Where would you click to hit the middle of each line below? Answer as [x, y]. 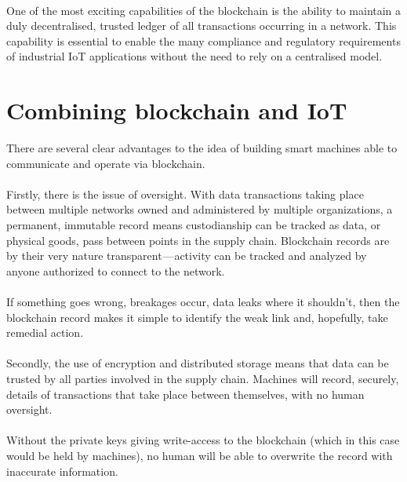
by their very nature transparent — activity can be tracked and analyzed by [187, 256]
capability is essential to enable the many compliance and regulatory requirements [203, 40]
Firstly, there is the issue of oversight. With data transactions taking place [185, 194]
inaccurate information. [62, 471]
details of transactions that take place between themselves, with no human [185, 394]
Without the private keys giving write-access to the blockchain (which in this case [203, 440]
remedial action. [45, 332]
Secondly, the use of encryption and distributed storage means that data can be [198, 363]
